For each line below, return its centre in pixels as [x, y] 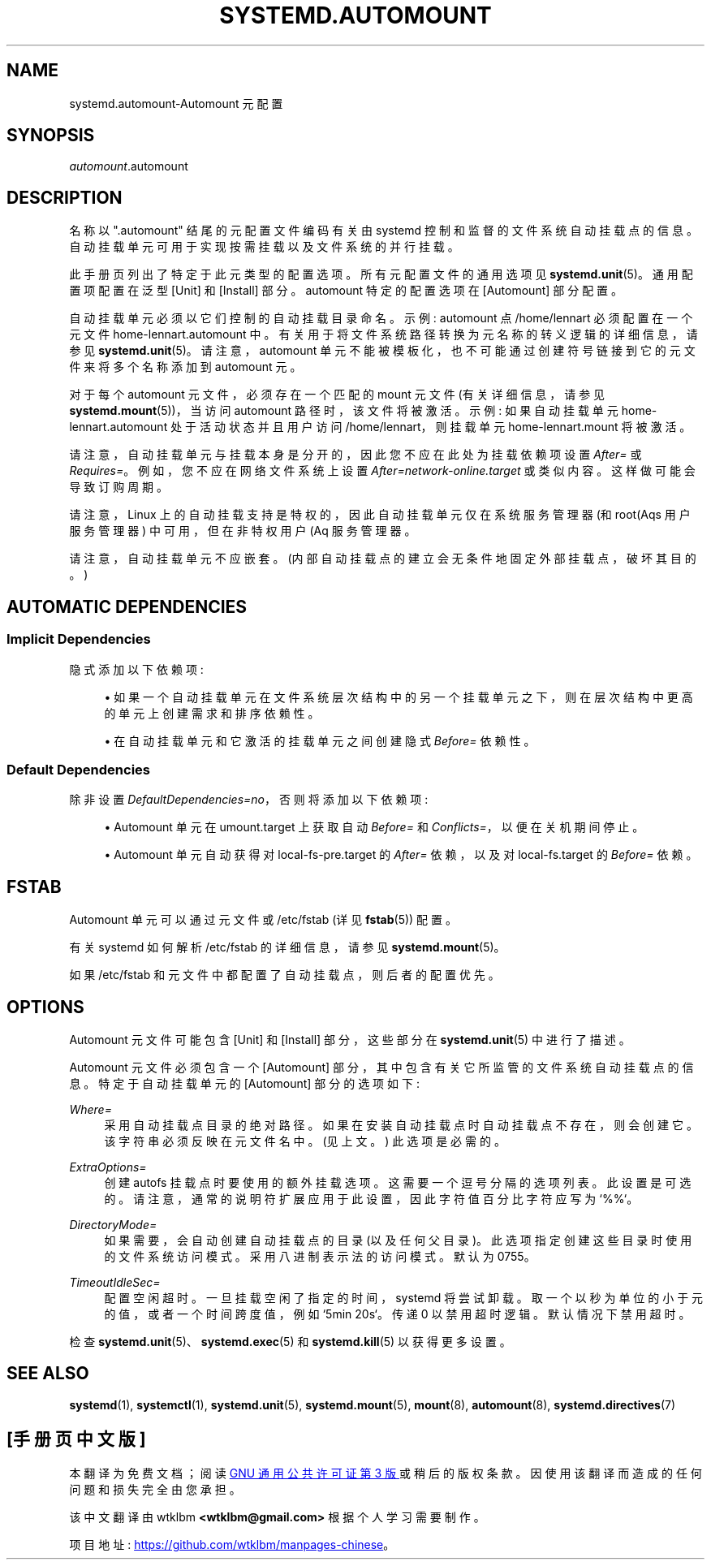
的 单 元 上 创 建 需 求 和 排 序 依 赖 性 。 [212, 713]
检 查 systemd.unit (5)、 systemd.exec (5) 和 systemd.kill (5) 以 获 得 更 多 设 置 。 [290, 1341]
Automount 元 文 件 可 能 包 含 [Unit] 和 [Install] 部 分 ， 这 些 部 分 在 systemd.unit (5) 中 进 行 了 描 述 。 [350, 1039]
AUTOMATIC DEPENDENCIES [127, 606]
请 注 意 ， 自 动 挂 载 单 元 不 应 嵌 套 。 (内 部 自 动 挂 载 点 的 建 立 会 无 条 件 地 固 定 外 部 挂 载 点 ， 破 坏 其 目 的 [383, 559]
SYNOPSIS [51, 136]
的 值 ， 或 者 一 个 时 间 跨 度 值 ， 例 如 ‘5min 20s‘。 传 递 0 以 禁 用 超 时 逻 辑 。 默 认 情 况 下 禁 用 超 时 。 [397, 1314]
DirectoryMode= [113, 1224]
